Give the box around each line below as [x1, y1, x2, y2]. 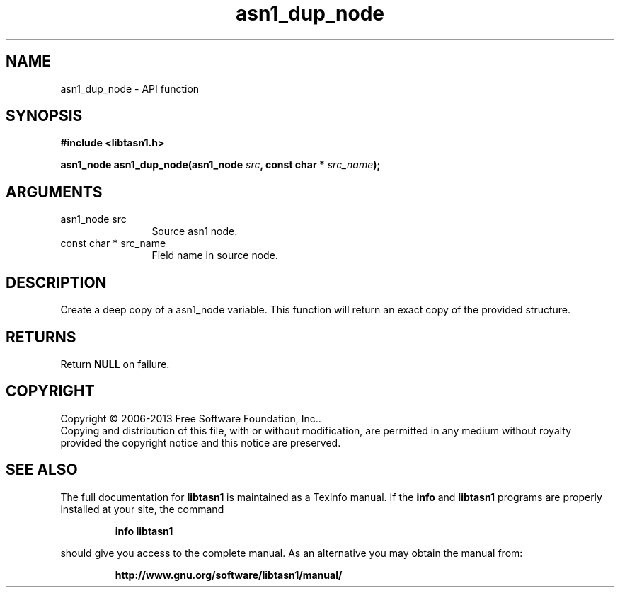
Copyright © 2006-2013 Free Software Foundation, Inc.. [60, 412, 321, 425]
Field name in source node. [151, 249, 278, 262]
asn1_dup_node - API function [60, 82, 200, 95]
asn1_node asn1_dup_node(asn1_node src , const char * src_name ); [60, 159, 381, 171]
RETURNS [6, 328, 76, 346]
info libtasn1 [115, 524, 173, 537]
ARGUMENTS [6, 183, 103, 201]
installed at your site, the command [60, 502, 224, 515]
